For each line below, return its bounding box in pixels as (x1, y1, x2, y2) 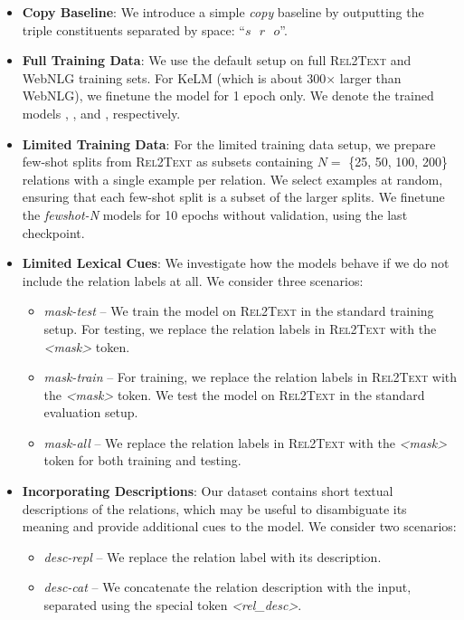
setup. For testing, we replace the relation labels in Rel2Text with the (43, 319, 437, 338)
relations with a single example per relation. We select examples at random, (22, 169, 443, 188)
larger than (339, 68, 402, 87)
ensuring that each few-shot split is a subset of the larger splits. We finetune (22, 187, 445, 206)
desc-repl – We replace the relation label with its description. (43, 547, 382, 566)
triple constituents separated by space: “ (22, 20, 245, 39)
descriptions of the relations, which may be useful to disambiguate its (22, 499, 407, 518)
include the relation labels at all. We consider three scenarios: (22, 271, 364, 290)
